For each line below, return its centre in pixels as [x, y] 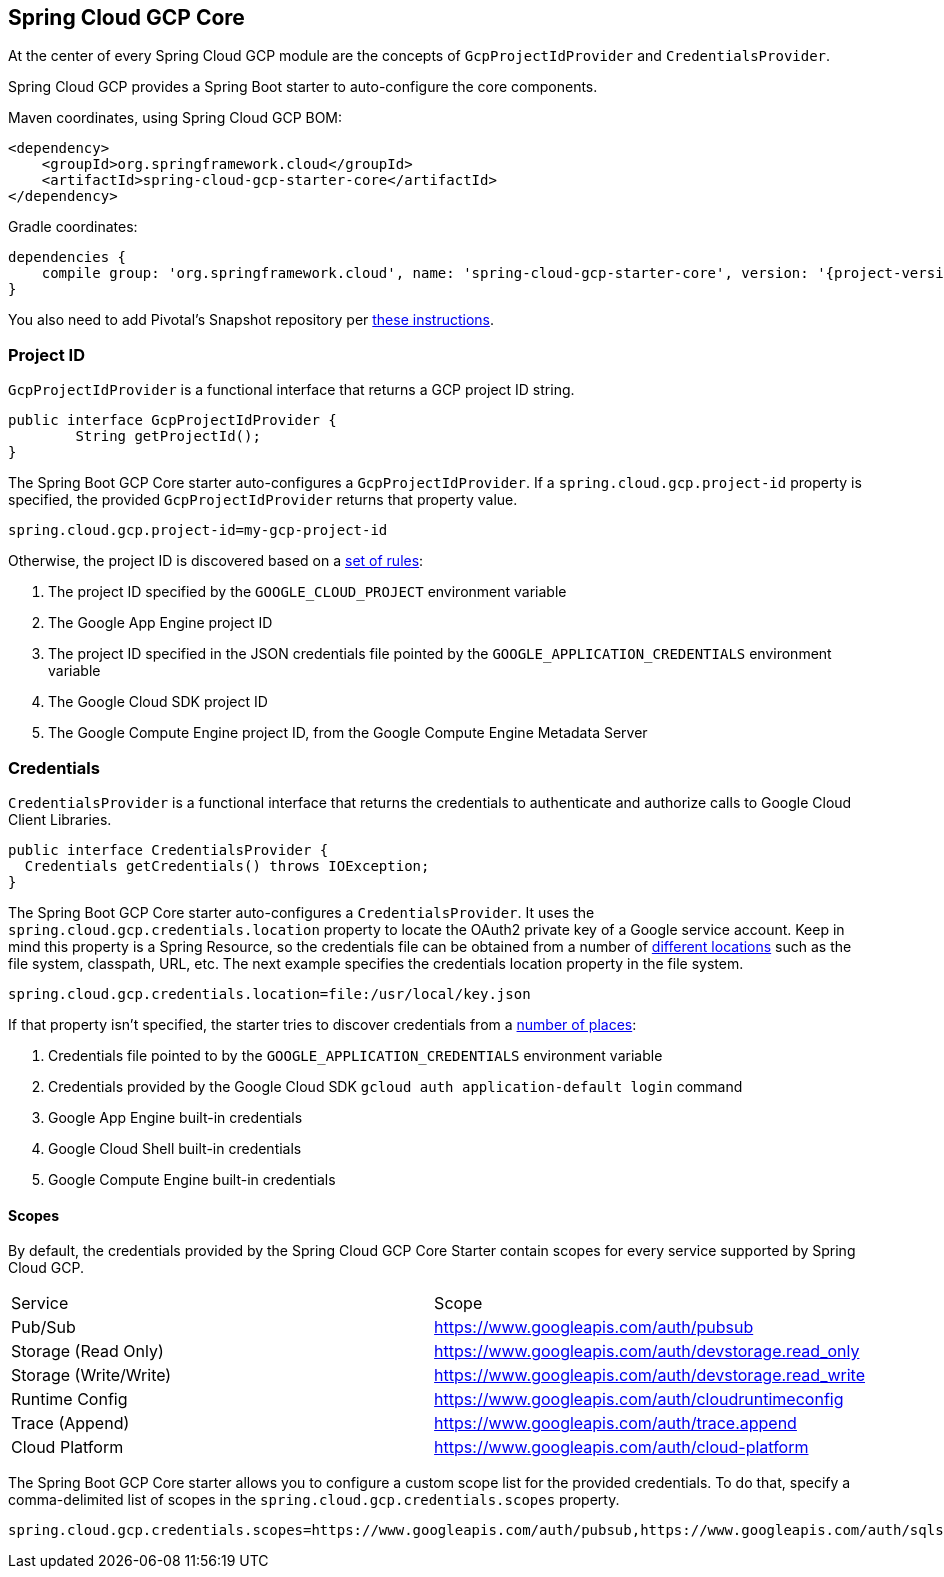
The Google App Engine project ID [160, 623]
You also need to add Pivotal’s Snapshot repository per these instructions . [251, 320]
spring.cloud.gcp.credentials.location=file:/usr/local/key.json [269, 993]
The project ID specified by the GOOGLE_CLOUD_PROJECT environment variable [307, 592]
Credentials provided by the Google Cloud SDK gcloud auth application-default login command [395, 1086]
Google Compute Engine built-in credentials [192, 1179]
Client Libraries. [60, 819]
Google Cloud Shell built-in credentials [175, 1148]
